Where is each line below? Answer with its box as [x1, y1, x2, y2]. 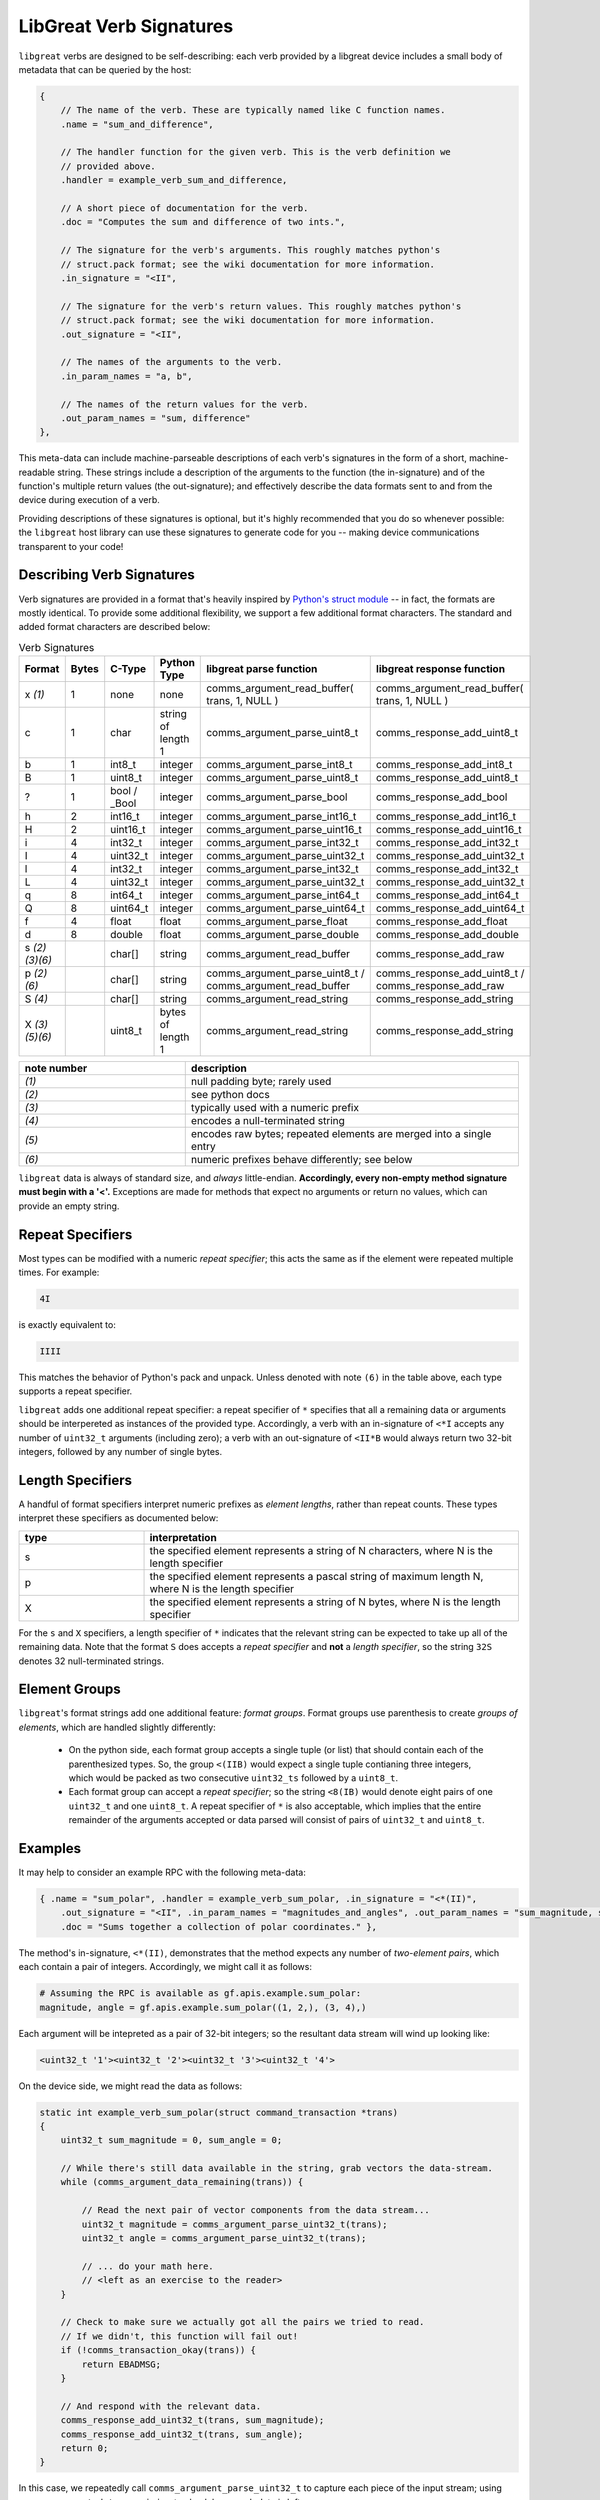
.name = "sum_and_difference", [60, 118, 214, 130]
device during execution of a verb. [18, 494, 160, 506]
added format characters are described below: [18, 621, 211, 633]
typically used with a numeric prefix [190, 1101, 360, 1115]
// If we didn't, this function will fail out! [60, 2330, 299, 2342]
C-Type [110, 662, 147, 676]
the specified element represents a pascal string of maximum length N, [149, 1569, 484, 1583]
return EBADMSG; [81, 2358, 162, 2370]
